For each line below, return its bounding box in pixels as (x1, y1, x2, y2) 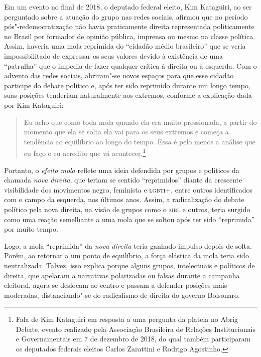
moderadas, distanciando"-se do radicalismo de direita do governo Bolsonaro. (4, 289, 240, 300)
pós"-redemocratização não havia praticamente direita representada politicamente (4, 21, 254, 32)
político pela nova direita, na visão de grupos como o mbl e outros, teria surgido (4, 204, 250, 214)
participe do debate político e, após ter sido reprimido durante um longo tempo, (4, 80, 250, 90)
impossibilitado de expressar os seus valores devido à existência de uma (4, 50, 223, 61)
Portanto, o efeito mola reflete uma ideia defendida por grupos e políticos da (4, 164, 239, 175)
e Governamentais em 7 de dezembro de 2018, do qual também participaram (16, 333, 251, 344)
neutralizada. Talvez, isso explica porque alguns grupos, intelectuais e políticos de (4, 260, 255, 270)
